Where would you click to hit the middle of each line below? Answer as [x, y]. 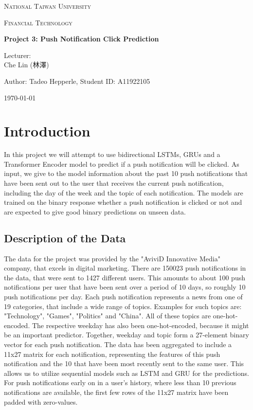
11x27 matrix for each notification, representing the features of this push [112, 354]
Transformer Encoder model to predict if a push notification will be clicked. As [122, 164]
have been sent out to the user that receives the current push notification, [114, 183]
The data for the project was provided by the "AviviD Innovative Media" [112, 258]
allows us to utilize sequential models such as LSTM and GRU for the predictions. [126, 373]
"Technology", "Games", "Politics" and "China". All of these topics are [108, 316]
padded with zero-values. [41, 401]
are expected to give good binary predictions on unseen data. [95, 211]
